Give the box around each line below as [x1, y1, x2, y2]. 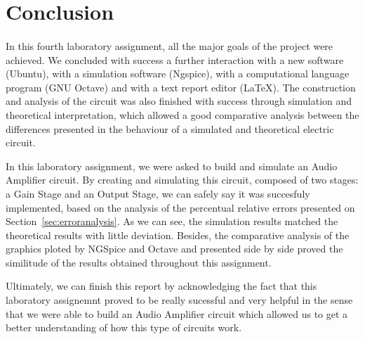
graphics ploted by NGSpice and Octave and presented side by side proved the [6, 241, 343, 256]
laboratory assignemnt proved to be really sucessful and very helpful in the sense [6, 293, 353, 307]
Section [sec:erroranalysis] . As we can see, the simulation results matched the [6, 214, 338, 229]
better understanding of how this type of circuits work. [6, 320, 242, 335]
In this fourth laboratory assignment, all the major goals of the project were [6, 38, 333, 53]
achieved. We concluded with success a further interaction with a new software [6, 52, 344, 67]
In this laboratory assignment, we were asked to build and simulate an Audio [6, 158, 338, 173]
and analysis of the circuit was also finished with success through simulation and [6, 94, 352, 108]
